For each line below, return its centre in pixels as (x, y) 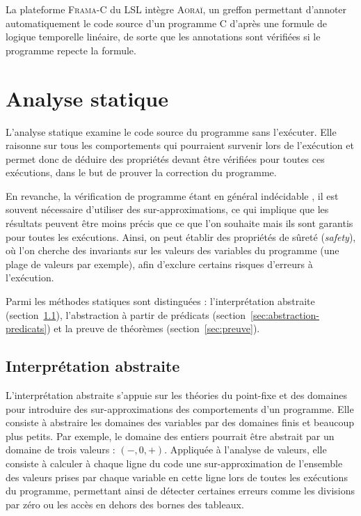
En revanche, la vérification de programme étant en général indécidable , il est (172, 195)
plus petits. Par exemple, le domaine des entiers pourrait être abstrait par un (170, 436)
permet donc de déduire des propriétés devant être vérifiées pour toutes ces (165, 158)
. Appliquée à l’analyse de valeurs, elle (246, 449)
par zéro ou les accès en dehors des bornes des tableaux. (125, 504)
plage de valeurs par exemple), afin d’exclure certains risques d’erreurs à (159, 264)
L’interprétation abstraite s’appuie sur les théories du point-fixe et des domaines (176, 395)
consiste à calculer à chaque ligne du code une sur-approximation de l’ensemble (174, 463)
